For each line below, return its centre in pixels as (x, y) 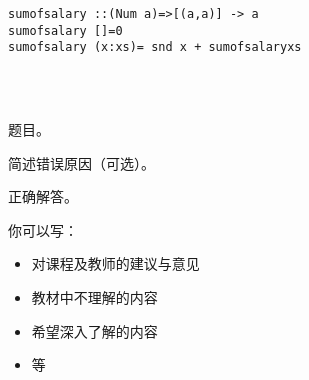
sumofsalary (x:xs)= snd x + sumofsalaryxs (155, 47)
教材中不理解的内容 (94, 296)
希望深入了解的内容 (94, 330)
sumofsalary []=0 (65, 30)
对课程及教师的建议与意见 (115, 263)
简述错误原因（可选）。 (81, 162)
